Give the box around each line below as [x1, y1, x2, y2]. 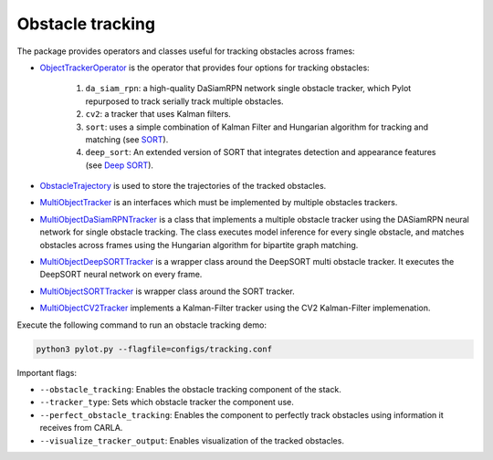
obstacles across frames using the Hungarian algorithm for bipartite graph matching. [39, 239, 359, 250]
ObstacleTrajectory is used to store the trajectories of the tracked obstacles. [39, 181, 327, 192]
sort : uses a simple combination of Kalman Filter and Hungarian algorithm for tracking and [85, 121, 429, 132]
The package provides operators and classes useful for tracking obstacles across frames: [16, 46, 355, 57]
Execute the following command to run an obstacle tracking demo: [16, 319, 267, 330]
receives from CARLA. [39, 423, 123, 434]
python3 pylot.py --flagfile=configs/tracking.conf [36, 343, 273, 354]
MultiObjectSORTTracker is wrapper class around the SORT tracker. [39, 286, 296, 297]
